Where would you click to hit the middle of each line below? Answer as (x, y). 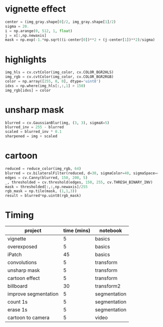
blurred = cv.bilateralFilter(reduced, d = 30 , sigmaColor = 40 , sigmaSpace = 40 (83, 173)
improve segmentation (33, 294)
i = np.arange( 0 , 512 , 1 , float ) (39, 31)
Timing (19, 215)
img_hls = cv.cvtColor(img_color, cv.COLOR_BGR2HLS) (59, 72)
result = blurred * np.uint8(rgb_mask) (43, 196)
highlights (26, 59)
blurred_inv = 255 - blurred (34, 127)
